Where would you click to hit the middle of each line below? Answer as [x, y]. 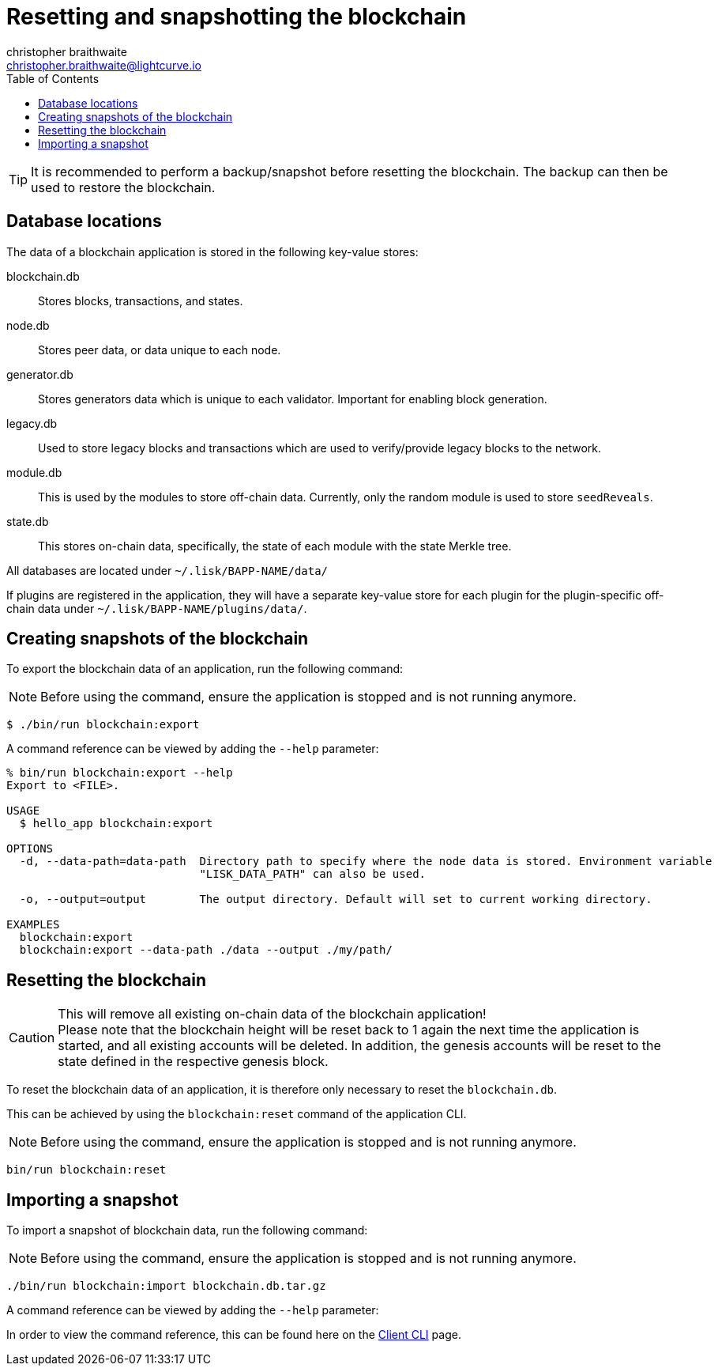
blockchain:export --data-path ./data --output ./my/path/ [206, 950]
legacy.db [32, 423]
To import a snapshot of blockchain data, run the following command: [187, 1230]
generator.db [40, 374]
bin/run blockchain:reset [86, 1170]
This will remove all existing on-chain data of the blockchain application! [272, 1014]
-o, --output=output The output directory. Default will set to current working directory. [336, 900]
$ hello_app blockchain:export [116, 824]
